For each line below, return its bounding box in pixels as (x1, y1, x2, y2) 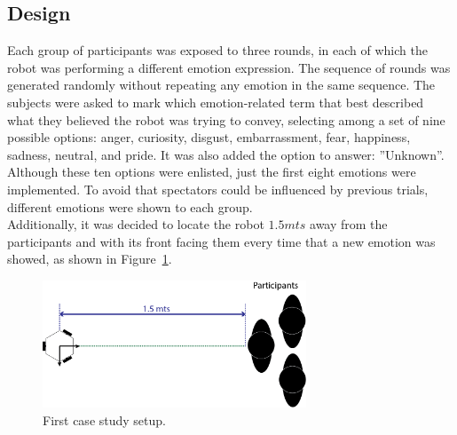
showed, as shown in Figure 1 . (7, 249, 172, 268)
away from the (310, 215, 388, 233)
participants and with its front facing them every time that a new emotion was (7, 232, 436, 250)
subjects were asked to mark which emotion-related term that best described (7, 92, 424, 111)
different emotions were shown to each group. (7, 197, 253, 216)
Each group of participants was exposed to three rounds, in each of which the (7, 41, 428, 59)
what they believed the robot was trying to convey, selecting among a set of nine (7, 110, 445, 129)
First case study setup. (43, 410, 166, 429)
